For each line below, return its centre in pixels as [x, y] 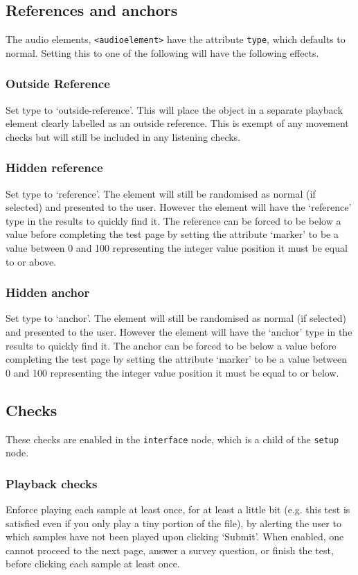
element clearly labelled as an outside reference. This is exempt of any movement [177, 123]
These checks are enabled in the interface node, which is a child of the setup [172, 439]
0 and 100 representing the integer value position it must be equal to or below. [172, 372]
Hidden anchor [48, 292]
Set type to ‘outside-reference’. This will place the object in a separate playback [174, 109]
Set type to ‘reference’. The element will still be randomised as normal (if [161, 193]
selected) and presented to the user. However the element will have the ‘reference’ [179, 207]
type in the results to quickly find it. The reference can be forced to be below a [173, 220]
